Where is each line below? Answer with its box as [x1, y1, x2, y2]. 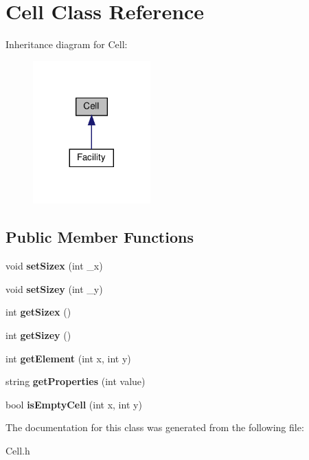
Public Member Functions [5, 226, 194, 248]
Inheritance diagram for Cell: [5, 37, 128, 52]
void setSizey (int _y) [5, 281, 103, 296]
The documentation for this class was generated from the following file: [5, 420, 304, 435]
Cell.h [5, 443, 30, 457]
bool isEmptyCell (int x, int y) [5, 397, 142, 411]
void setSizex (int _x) [5, 259, 103, 273]
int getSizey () [5, 328, 71, 342]
